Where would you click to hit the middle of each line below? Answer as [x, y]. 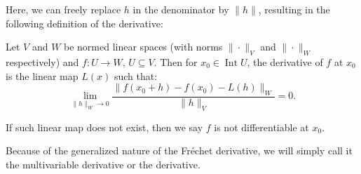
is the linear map [42, 75]
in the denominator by [181, 9]
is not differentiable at [261, 127]
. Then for [176, 61]
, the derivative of [285, 61]
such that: [136, 75]
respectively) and [42, 61]
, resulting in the [294, 9]
